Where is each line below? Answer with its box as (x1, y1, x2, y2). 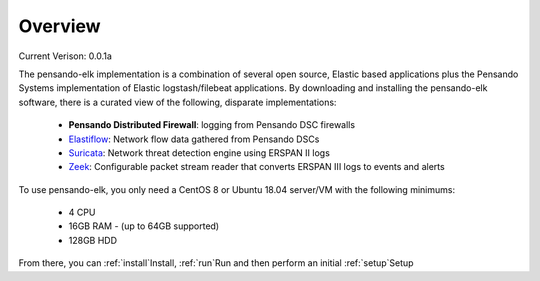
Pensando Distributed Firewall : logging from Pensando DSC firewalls (68, 119, 355, 131)
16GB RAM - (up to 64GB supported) (68, 220, 220, 232)
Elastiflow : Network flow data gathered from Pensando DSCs (68, 133, 320, 145)
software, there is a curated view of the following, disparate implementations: (18, 96, 337, 108)
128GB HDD (68, 234, 118, 246)
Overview (18, 15, 101, 37)
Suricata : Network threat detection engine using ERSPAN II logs (68, 146, 330, 159)
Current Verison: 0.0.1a (18, 50, 112, 62)
